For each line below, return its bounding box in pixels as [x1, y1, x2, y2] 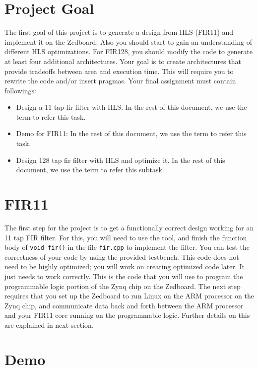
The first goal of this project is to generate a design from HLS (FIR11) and [4, 27, 234, 37]
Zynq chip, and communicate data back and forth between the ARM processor [4, 300, 244, 310]
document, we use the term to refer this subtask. [16, 164, 164, 175]
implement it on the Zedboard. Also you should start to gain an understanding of [4, 36, 253, 47]
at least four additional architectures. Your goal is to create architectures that [4, 56, 241, 66]
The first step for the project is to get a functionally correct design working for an [4, 222, 254, 232]
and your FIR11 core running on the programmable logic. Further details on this [4, 310, 250, 320]
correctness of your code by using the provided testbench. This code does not [4, 251, 239, 262]
